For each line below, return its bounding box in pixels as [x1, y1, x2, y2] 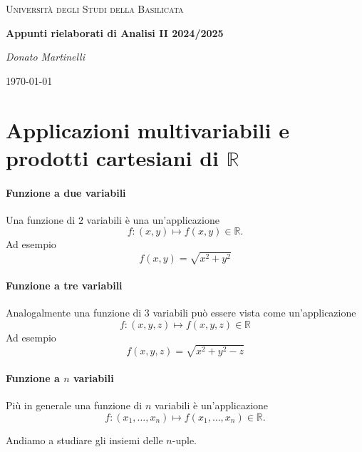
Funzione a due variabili [6, 185, 126, 200]
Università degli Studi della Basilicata [6, 1, 184, 16]
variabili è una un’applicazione [86, 212, 219, 227]
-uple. [172, 432, 197, 447]
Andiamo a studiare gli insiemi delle [6, 432, 163, 447]
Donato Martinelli [6, 49, 85, 64]
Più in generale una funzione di [6, 398, 143, 413]
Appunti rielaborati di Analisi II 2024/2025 [6, 25, 224, 40]
